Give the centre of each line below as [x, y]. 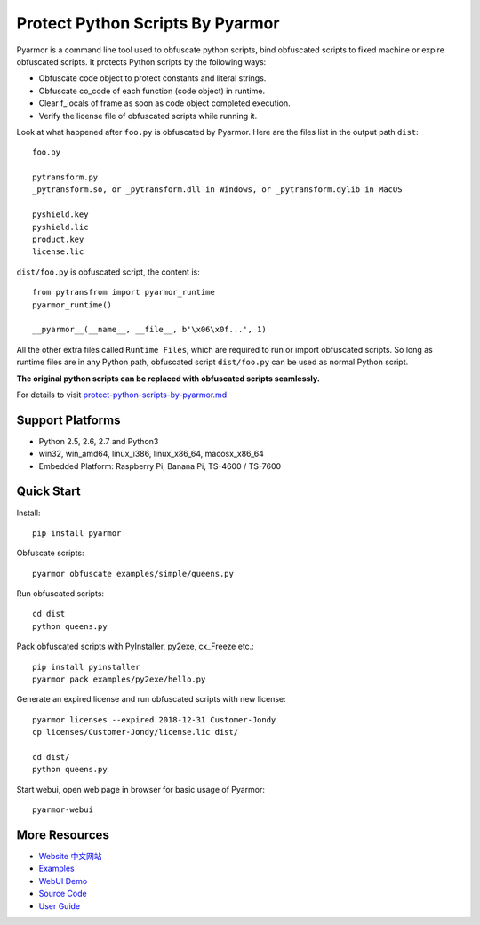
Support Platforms [68, 420]
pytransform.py [65, 177]
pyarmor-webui [63, 810]
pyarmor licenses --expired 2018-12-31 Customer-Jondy [154, 719]
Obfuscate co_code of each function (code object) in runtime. [152, 91]
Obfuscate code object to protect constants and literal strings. [152, 78]
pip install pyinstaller [86, 667]
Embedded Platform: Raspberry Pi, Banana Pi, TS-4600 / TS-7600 [160, 466]
